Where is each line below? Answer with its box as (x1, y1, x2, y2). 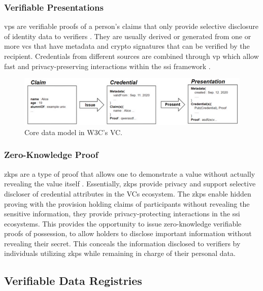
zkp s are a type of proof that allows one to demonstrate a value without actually (4, 168, 255, 179)
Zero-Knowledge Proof (4, 148, 98, 161)
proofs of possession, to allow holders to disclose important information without (4, 228, 252, 239)
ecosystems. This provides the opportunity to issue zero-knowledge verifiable (4, 218, 242, 229)
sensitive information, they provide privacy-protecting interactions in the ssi (4, 208, 240, 219)
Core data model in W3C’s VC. (24, 126, 122, 137)
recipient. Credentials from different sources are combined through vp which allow (4, 51, 259, 61)
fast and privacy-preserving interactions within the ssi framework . (4, 60, 211, 71)
